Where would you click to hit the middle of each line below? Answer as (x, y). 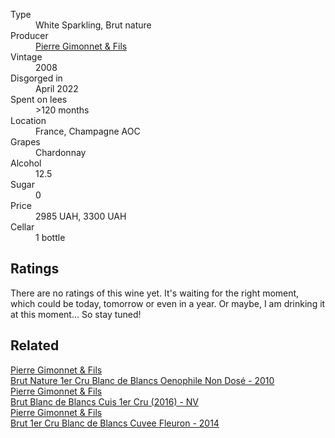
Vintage (26, 57)
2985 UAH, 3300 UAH (81, 216)
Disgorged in (36, 78)
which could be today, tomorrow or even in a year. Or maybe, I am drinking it (168, 303)
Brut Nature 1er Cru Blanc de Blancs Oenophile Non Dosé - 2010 (142, 380)
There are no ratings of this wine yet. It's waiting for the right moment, (155, 293)
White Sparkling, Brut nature (93, 25)
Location (28, 120)
